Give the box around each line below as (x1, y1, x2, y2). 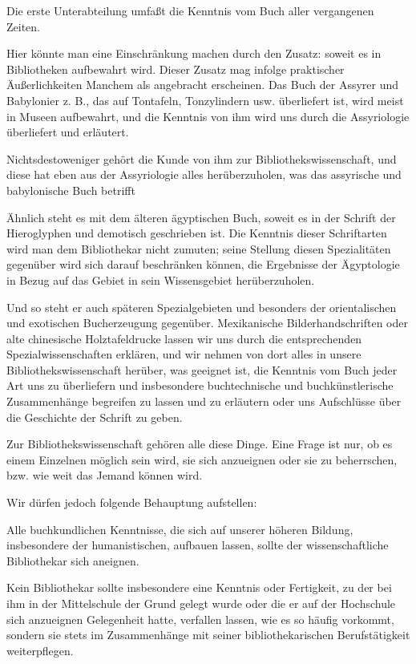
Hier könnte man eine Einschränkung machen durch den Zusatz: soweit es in (6, 45, 382, 62)
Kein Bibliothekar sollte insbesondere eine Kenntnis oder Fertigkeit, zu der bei (6, 579, 392, 596)
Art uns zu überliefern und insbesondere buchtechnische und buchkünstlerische (6, 377, 394, 394)
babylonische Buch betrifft (6, 181, 135, 198)
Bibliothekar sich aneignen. (6, 552, 139, 569)
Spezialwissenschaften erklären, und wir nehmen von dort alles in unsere (6, 346, 361, 362)
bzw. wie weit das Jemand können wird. (6, 467, 203, 484)
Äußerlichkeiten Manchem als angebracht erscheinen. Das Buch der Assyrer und (6, 76, 399, 93)
